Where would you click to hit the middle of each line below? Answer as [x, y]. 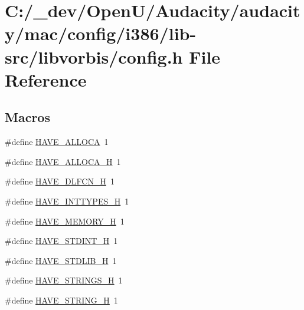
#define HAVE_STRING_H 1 [61, 300]
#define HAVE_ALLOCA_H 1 [63, 161]
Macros [27, 117]
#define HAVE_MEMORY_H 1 [65, 221]
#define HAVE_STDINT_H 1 [61, 241]
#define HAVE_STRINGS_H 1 [64, 280]
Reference [46, 79]
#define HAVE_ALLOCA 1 [57, 142]
